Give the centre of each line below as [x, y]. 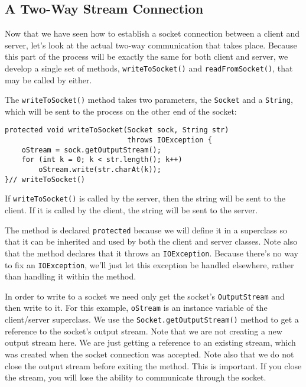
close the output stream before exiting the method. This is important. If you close [153, 365]
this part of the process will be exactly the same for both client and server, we [147, 56]
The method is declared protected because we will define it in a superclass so [146, 230]
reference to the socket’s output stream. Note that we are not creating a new [144, 331]
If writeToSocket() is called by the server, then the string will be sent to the [145, 198]
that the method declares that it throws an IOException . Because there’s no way [152, 253]
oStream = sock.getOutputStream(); [91, 150]
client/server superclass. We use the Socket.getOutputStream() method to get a [152, 319]
